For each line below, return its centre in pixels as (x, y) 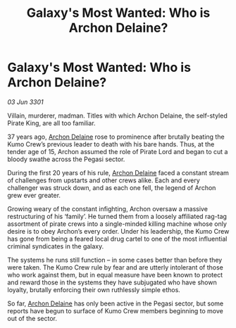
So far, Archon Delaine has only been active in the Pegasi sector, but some (116, 303)
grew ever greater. (34, 195)
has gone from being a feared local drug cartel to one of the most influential (117, 239)
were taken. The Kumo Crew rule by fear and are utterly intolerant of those (116, 267)
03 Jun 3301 (25, 102)
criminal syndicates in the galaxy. (56, 246)
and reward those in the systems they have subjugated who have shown (112, 282)
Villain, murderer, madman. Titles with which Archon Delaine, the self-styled (117, 115)
